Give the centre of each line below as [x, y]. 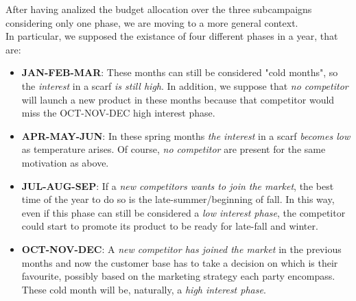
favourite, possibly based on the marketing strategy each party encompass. [178, 276]
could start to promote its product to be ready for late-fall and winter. [170, 226]
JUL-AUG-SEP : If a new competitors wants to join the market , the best [178, 185]
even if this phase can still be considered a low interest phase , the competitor [183, 212]
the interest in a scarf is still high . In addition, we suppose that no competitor [185, 85]
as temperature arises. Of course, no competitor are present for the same [174, 149]
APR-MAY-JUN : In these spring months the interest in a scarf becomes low [186, 135]
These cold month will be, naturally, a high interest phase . [144, 289]
